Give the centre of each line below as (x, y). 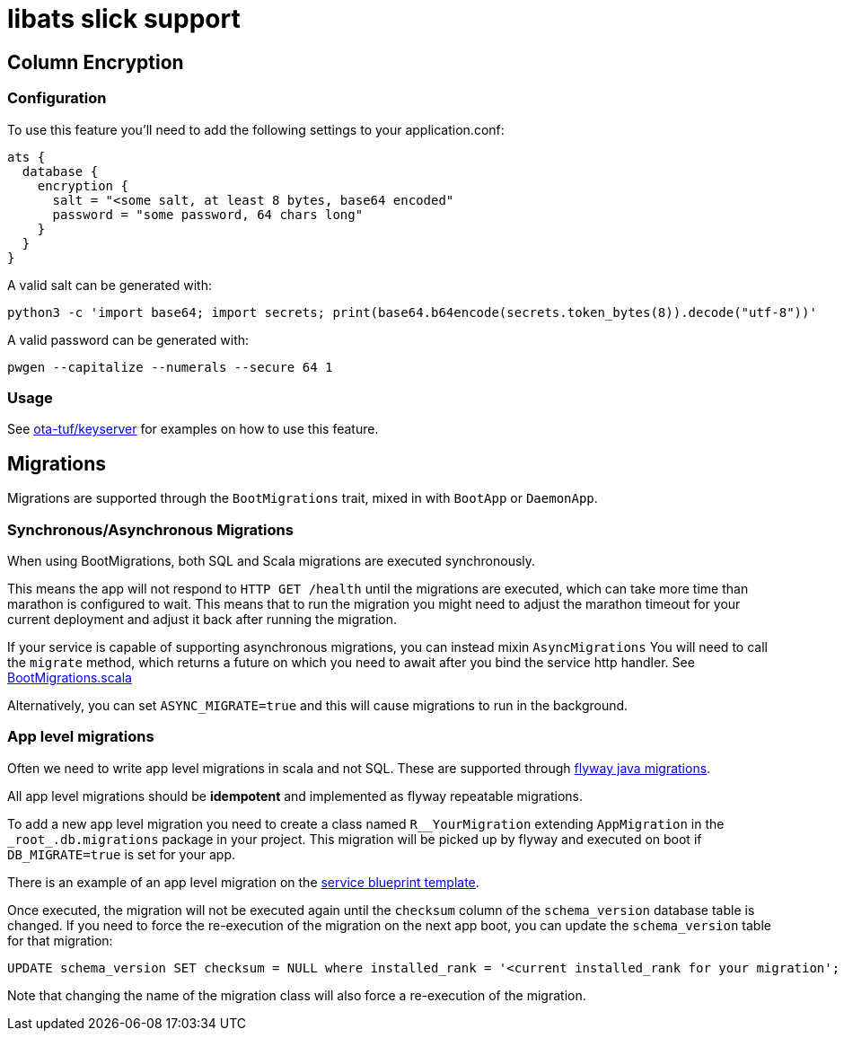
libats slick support (124, 19)
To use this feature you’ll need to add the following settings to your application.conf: (256, 129)
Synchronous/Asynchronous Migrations (150, 529)
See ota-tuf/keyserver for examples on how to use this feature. (193, 429)
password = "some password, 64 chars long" (208, 214)
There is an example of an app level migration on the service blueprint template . (243, 882)
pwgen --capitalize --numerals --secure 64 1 (170, 367)
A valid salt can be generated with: (110, 285)
